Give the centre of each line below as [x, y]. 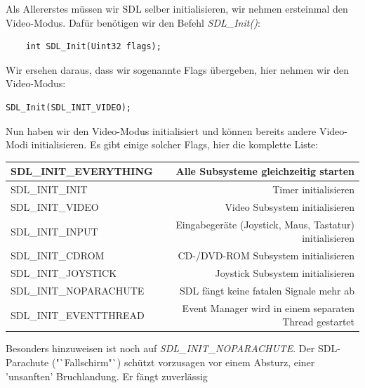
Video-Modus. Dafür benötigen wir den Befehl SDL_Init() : [133, 22]
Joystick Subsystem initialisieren [285, 273]
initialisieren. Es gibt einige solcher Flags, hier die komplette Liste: [175, 144]
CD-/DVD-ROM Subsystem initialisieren [266, 256]
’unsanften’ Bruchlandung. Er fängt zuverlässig [107, 376]
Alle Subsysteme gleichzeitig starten [265, 171]
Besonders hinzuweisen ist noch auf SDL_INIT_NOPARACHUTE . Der [160, 348]
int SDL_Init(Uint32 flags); [93, 47]
